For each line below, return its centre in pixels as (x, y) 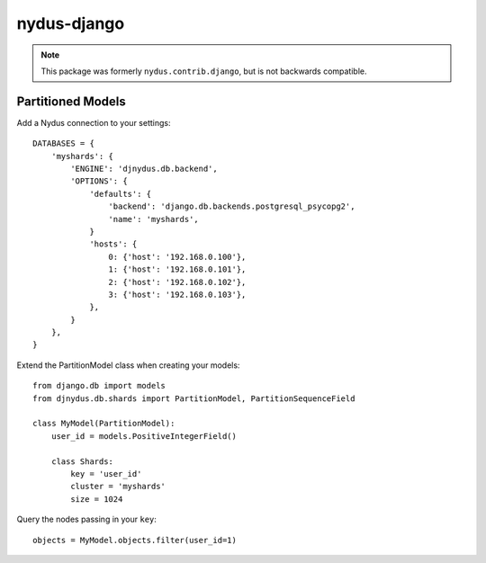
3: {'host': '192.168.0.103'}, (177, 294)
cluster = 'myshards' (118, 487)
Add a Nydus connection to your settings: (94, 122)
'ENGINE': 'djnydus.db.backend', (144, 169)
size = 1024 (97, 499)
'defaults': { (121, 194)
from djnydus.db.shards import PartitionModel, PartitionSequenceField (194, 398)
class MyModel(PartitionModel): (104, 424)
